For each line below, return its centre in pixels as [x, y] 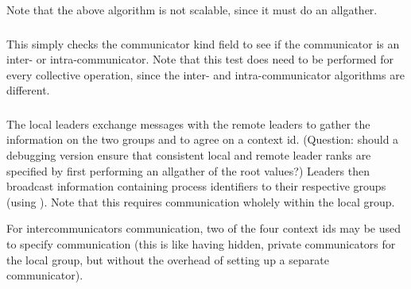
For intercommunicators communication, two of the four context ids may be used [204, 228]
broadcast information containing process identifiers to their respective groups [196, 186]
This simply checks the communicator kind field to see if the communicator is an [203, 43]
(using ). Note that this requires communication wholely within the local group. [201, 201]
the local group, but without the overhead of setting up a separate [168, 259]
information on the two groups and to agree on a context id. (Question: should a [203, 139]
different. [28, 90]
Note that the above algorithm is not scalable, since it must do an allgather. [192, 10]
